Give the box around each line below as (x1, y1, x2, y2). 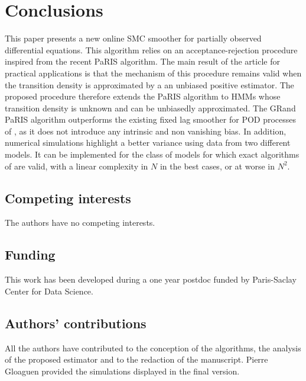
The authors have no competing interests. (5, 216, 155, 229)
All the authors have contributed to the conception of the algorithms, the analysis (5, 341, 301, 354)
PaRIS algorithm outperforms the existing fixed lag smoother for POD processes (5, 113, 297, 126)
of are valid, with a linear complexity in (5, 159, 148, 172)
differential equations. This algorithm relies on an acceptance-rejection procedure (5, 43, 298, 56)
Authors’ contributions (5, 313, 147, 332)
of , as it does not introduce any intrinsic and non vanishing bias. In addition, (5, 124, 287, 137)
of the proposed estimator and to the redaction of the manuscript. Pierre (5, 353, 268, 366)
